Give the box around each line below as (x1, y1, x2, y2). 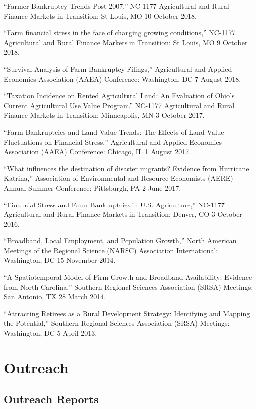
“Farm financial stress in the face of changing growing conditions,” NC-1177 (4, 27, 236, 38)
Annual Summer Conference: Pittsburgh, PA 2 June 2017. (4, 182, 181, 193)
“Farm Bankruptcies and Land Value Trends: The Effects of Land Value (4, 126, 224, 137)
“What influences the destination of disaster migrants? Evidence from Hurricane (4, 163, 249, 173)
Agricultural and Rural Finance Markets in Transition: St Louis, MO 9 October (4, 37, 248, 47)
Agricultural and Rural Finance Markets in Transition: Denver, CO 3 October (4, 209, 242, 219)
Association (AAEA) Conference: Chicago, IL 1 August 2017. (4, 146, 191, 157)
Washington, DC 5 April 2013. (4, 328, 97, 338)
